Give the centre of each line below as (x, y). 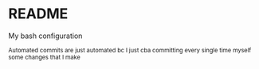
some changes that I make (45, 57)
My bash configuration (45, 36)
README (38, 14)
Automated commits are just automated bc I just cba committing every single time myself (130, 50)
